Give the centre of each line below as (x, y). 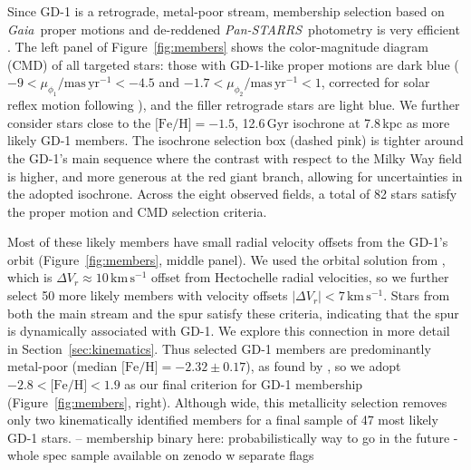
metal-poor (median (62, 366)
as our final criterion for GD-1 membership (244, 384)
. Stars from (417, 295)
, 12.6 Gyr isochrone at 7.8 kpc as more (342, 122)
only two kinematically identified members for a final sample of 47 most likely (223, 420)
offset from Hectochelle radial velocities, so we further (300, 277)
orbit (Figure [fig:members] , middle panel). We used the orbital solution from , (226, 259)
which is (30, 277)
